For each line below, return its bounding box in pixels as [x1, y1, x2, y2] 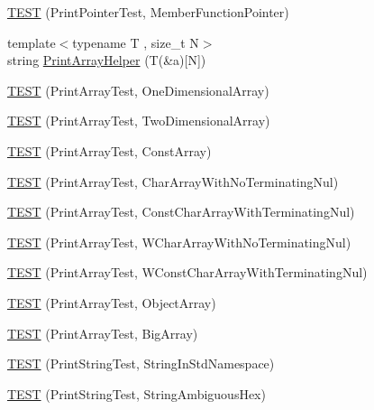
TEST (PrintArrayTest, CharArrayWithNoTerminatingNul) [7, 172, 339, 191]
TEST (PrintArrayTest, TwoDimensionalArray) [7, 111, 270, 130]
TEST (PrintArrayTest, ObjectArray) [7, 293, 216, 312]
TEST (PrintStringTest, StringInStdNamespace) [7, 354, 275, 373]
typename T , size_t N [72, 33, 199, 51]
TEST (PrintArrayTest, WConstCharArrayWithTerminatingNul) [7, 263, 368, 282]
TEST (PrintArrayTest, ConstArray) [7, 141, 212, 160]
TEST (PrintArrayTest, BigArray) [7, 323, 198, 342]
